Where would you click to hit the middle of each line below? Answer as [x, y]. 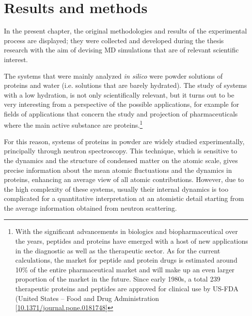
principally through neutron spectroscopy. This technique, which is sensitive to [121, 151]
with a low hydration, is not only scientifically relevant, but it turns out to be [119, 94]
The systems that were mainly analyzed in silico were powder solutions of [113, 75]
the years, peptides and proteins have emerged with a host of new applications [132, 241]
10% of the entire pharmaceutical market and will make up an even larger [125, 269]
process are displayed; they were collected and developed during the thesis [114, 40]
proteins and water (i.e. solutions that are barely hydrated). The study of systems [126, 85]
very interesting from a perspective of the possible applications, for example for [122, 104]
